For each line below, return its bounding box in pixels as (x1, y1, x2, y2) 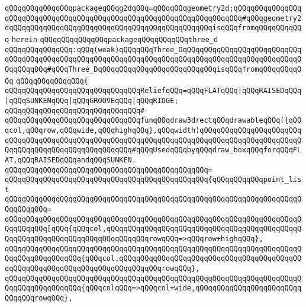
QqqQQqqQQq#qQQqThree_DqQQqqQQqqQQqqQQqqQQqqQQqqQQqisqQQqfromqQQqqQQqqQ (5, 65, 302, 73)
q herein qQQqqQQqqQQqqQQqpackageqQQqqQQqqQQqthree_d (5, 35, 218, 44)
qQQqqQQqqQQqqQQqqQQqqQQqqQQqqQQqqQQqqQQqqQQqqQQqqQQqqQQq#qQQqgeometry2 (5, 14, 302, 23)
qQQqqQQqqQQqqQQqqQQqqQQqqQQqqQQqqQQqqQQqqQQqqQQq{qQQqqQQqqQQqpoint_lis (5, 175, 302, 184)
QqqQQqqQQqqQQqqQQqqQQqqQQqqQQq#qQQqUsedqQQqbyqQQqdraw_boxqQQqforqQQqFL (5, 146, 302, 155)
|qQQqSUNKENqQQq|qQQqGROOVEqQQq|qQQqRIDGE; (5, 96, 179, 105)
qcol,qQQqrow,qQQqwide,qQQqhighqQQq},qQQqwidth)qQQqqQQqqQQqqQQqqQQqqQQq (5, 126, 302, 135)
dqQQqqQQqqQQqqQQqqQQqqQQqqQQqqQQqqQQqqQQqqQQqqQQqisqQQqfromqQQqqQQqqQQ (5, 24, 302, 33)
